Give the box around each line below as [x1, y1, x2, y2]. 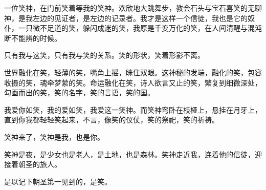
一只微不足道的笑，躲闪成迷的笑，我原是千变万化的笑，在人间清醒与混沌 [18, 23, 262, 33]
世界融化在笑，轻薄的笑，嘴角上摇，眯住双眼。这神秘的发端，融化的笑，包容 [4, 67, 262, 77]
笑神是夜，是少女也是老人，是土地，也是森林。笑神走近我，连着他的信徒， [4, 149, 255, 159]
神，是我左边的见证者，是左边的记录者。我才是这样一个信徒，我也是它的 [4, 12, 248, 23]
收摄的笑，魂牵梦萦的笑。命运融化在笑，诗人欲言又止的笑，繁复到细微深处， [4, 77, 262, 88]
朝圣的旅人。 [18, 159, 61, 170]
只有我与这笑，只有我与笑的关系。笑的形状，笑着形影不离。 [4, 50, 205, 60]
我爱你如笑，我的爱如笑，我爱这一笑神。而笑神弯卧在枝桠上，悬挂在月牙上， [4, 104, 262, 115]
